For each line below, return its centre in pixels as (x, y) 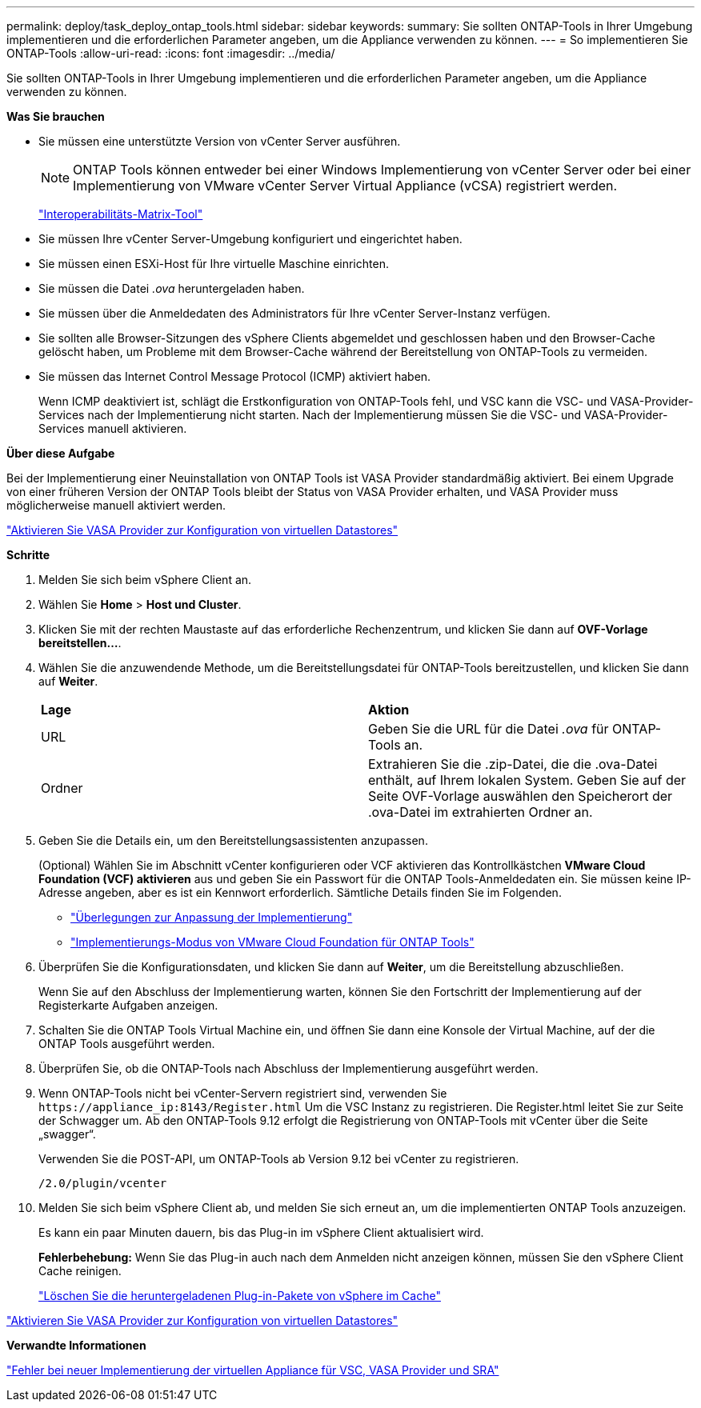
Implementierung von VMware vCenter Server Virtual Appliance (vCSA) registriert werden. (345, 186)
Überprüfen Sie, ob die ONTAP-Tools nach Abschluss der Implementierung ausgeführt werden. (288, 1068)
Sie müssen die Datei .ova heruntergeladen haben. (172, 288)
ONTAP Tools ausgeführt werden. (127, 1044)
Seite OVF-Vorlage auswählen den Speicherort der (521, 796)
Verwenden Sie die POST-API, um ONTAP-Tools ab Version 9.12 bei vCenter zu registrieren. (279, 1159)
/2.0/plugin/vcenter (103, 1183)
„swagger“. (67, 1134)
